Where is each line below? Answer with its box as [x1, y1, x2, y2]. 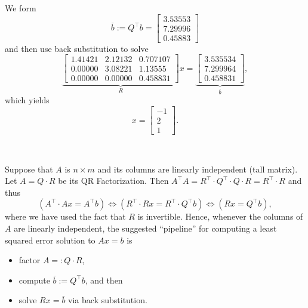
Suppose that [5, 162, 53, 175]
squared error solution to [5, 233, 96, 246]
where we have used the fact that [5, 210, 126, 223]
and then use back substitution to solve [5, 42, 149, 54]
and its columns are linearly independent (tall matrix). [97, 162, 298, 175]
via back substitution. [68, 294, 147, 306]
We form [5, 2, 36, 14]
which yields [5, 94, 50, 106]
